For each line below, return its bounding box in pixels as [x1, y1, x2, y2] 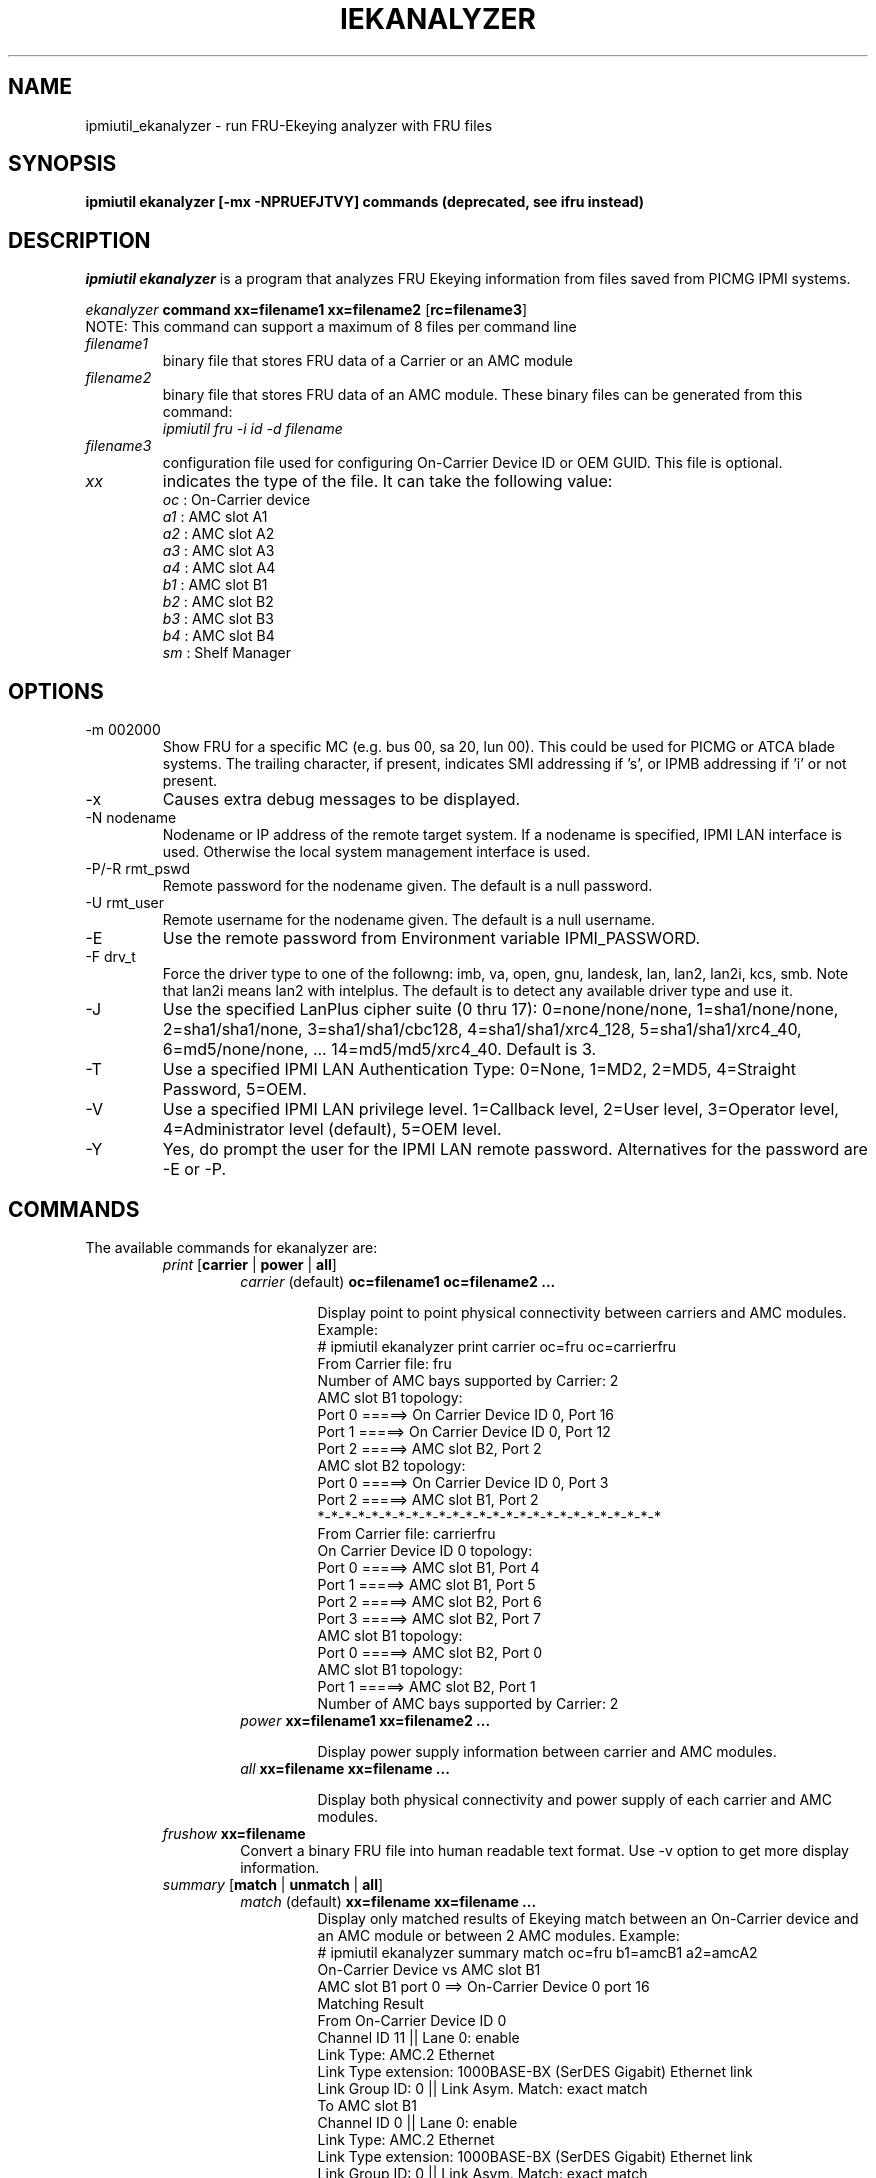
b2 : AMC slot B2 [162, 593, 274, 611]
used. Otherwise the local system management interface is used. [162, 843, 591, 861]
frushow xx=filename [162, 1824, 306, 1842]
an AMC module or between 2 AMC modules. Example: [317, 1926, 680, 1944]
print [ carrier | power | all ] [162, 1255, 337, 1273]
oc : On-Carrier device [162, 491, 311, 509]
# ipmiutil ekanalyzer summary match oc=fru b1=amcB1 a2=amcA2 [317, 1943, 758, 1961]
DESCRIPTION [8, 227, 151, 253]
